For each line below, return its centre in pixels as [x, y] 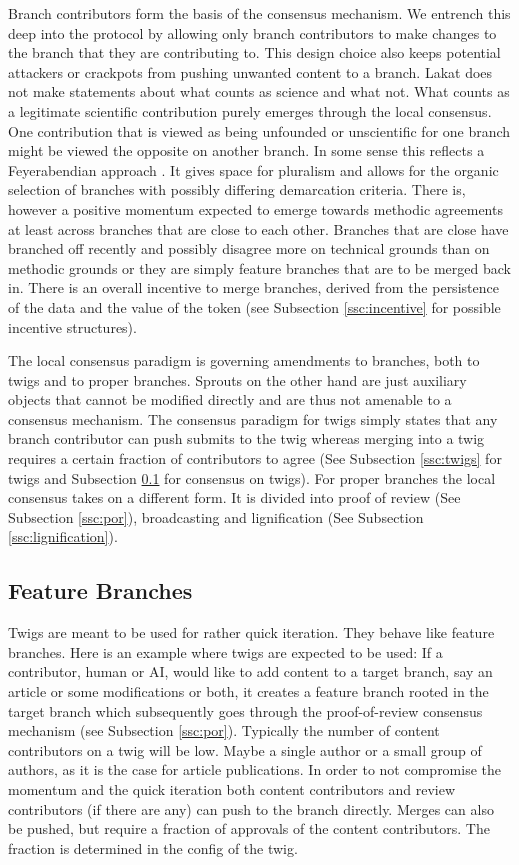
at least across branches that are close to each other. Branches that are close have [258, 228]
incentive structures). [72, 326]
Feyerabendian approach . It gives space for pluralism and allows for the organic [253, 169]
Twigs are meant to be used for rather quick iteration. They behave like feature [251, 632]
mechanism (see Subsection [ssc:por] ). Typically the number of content [224, 730]
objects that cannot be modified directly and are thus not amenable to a [230, 399]
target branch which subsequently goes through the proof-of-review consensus [245, 710]
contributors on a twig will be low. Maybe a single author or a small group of [245, 749]
